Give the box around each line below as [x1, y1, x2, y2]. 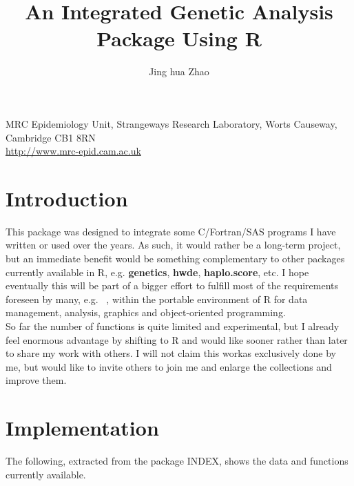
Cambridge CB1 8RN [6, 130, 96, 144]
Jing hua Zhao [149, 64, 209, 79]
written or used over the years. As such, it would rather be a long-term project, [6, 237, 341, 252]
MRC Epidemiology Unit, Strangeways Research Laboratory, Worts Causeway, [6, 116, 337, 130]
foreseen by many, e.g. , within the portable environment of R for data [6, 291, 308, 306]
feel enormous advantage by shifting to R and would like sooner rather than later [6, 332, 348, 347]
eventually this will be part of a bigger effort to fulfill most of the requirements [6, 278, 339, 293]
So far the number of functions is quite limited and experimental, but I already [6, 318, 340, 333]
